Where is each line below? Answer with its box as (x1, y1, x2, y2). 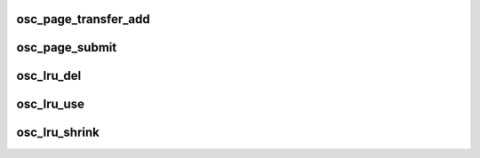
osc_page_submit (16, 40, 117, 55)
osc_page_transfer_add (16, 12, 150, 27)
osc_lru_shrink (16, 125, 100, 140)
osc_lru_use (16, 97, 84, 112)
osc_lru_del (16, 68, 82, 83)
